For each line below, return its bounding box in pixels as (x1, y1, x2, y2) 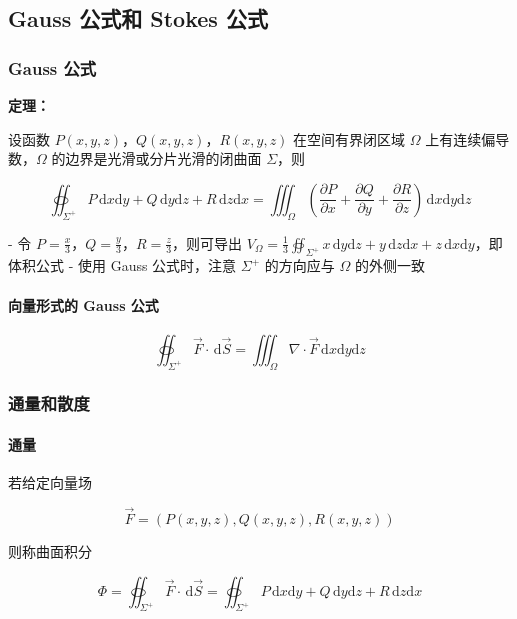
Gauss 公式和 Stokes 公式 (8, 3, 268, 34)
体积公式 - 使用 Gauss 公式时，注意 (8, 255, 237, 276)
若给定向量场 (8, 472, 92, 493)
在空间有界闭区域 (293, 128, 406, 149)
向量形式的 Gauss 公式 (8, 294, 159, 315)
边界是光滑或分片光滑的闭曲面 (65, 148, 262, 169)
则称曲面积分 (8, 541, 92, 562)
